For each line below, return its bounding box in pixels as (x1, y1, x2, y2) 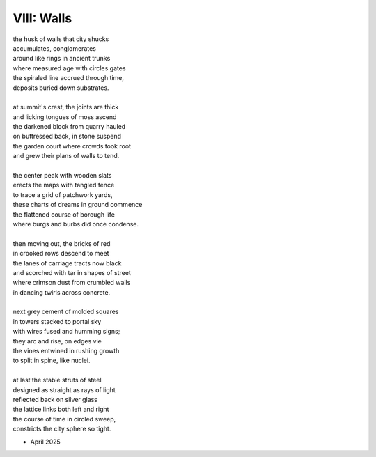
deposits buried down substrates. (13, 84, 109, 92)
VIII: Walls (13, 10, 72, 26)
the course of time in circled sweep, (13, 415, 116, 423)
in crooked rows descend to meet (13, 249, 109, 258)
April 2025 (30, 437, 61, 446)
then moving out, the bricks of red (13, 239, 111, 247)
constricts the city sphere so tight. (13, 425, 111, 433)
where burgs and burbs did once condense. (13, 219, 139, 228)
